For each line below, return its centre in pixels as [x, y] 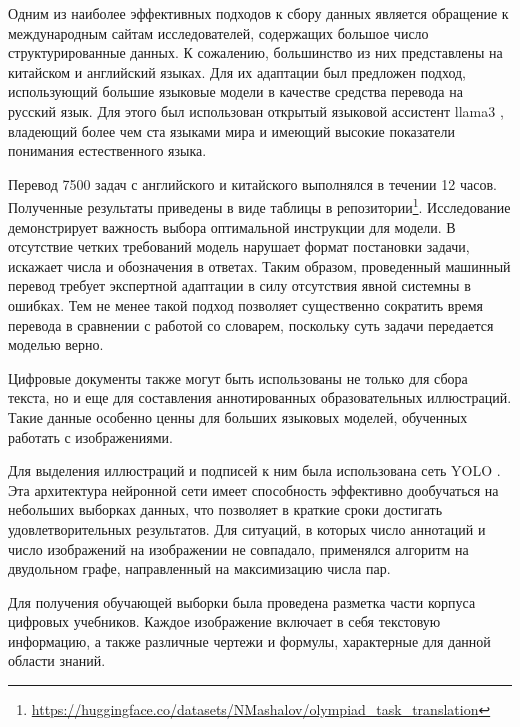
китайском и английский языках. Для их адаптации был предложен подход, [237, 71]
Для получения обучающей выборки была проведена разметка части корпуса [242, 601]
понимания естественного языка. [107, 150]
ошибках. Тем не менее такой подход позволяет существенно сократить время [245, 304]
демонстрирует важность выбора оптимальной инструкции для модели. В [232, 226]
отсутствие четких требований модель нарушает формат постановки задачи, [239, 246]
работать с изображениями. [90, 436]
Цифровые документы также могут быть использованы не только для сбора [238, 377]
